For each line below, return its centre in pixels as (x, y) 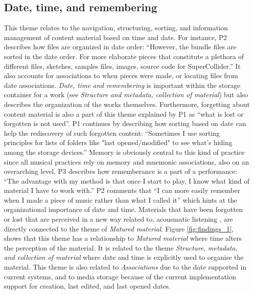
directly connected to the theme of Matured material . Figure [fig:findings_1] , (119, 228)
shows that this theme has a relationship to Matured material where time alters (123, 238)
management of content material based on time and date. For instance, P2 (115, 37)
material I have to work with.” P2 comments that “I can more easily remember (122, 190)
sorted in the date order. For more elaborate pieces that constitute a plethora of (124, 56)
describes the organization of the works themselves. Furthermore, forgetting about (127, 104)
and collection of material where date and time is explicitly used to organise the (124, 257)
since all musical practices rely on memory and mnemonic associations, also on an (127, 161)
